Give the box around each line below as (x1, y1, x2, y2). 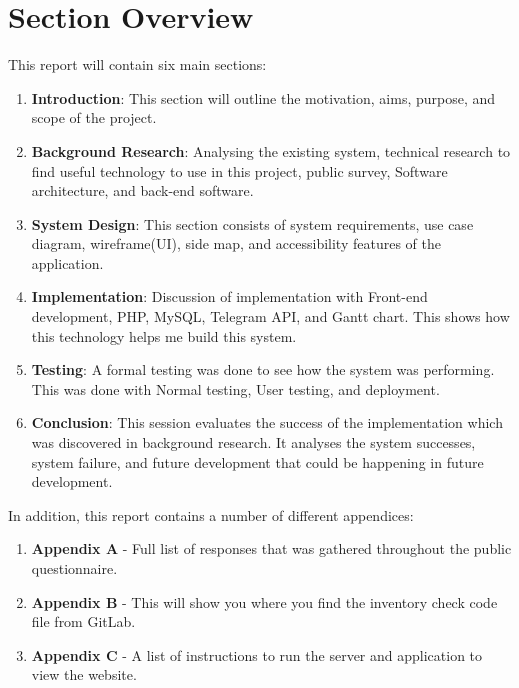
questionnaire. (31, 558, 118, 578)
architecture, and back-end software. (31, 180, 254, 201)
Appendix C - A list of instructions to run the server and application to (31, 644, 483, 665)
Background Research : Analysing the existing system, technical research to (31, 140, 511, 161)
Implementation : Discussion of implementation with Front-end (31, 286, 428, 307)
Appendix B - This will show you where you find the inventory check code (31, 591, 498, 612)
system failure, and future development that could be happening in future (31, 451, 484, 472)
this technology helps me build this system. (31, 325, 297, 346)
